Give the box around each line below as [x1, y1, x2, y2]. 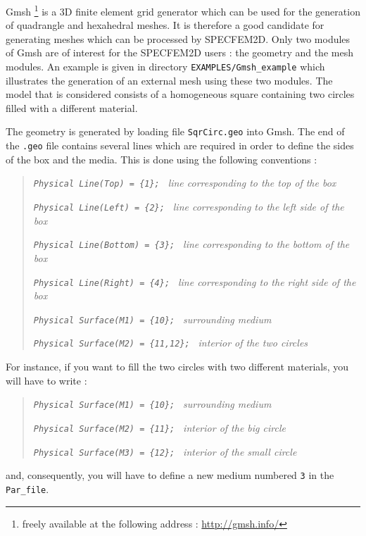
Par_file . [6, 481, 49, 496]
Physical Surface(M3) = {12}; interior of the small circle [33, 444, 297, 459]
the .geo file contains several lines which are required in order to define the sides [6, 138, 354, 153]
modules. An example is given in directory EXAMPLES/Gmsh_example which [6, 59, 325, 74]
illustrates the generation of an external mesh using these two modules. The [6, 73, 333, 87]
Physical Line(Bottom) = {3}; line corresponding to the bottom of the [33, 237, 350, 251]
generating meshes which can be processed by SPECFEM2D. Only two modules [6, 31, 351, 46]
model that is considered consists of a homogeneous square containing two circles [6, 87, 355, 101]
